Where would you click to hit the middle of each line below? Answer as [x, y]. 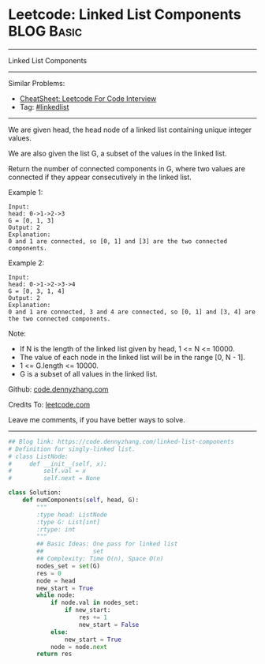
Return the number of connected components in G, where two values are [127, 168]
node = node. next [79, 647]
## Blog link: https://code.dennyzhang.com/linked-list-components [121, 441]
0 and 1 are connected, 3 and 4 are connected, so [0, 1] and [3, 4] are [132, 312]
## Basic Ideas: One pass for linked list [107, 544]
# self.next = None [54, 478]
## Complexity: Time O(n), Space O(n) [100, 559]
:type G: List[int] [69, 522]
